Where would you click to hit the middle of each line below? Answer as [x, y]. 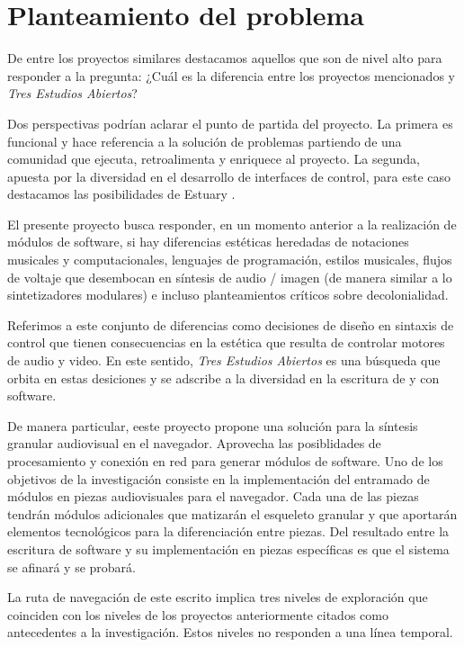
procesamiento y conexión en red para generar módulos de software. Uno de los [225, 461]
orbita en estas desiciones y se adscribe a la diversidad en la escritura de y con [223, 377]
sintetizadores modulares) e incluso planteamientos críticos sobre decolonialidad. [228, 295]
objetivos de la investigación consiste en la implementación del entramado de [219, 478]
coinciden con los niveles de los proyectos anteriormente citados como [198, 614]
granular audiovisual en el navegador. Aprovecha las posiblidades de [194, 443]
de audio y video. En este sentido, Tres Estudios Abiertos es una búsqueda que [224, 360]
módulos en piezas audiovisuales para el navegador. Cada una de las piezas [213, 496]
